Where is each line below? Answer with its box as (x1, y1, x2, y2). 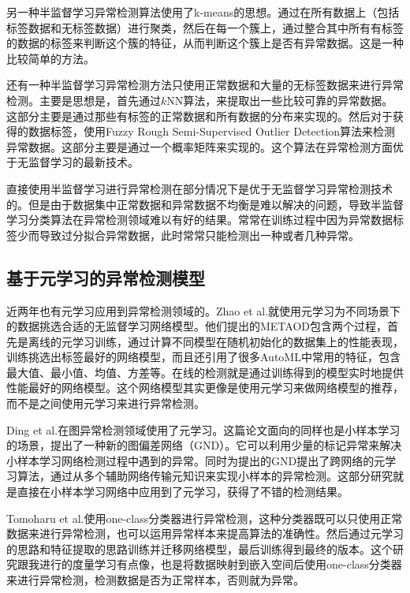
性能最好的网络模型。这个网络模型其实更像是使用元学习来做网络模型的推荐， (6, 379, 404, 396)
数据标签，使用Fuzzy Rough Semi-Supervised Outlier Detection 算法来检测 (28, 123, 396, 140)
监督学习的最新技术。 (28, 154, 139, 170)
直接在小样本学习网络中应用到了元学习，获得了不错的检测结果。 (17, 483, 348, 500)
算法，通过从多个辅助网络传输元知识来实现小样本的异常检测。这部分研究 (17, 468, 393, 484)
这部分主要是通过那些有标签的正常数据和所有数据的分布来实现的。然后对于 (6, 107, 393, 124)
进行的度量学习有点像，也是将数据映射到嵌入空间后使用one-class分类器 (39, 556, 402, 572)
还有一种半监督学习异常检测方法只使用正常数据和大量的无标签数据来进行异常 (6, 76, 404, 93)
